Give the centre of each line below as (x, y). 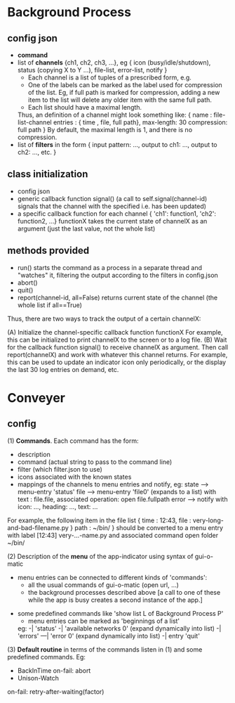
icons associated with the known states (74, 477)
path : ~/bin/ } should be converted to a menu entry (149, 527)
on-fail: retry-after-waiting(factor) (56, 691)
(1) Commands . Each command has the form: (73, 441)
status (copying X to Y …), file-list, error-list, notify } (92, 70)
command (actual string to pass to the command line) (95, 462)
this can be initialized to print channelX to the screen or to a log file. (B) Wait (117, 340)
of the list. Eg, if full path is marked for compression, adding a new (124, 92)
